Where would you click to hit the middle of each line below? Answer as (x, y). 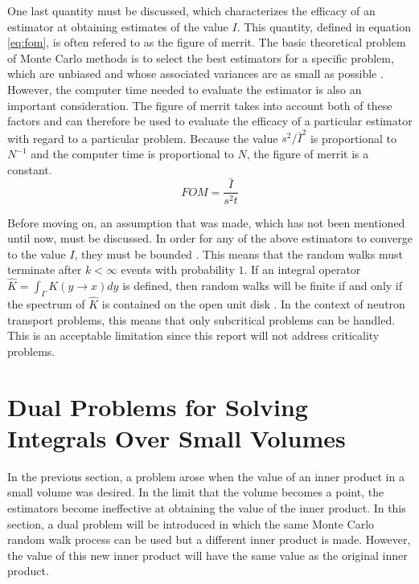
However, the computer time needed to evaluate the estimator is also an (185, 89)
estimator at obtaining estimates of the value (118, 26)
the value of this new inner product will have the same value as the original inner (207, 555)
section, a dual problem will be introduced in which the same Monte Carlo (191, 523)
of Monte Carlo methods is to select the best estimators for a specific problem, (201, 57)
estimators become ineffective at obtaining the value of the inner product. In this (207, 508)
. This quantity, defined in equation (324, 26)
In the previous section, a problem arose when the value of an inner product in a (206, 476)
